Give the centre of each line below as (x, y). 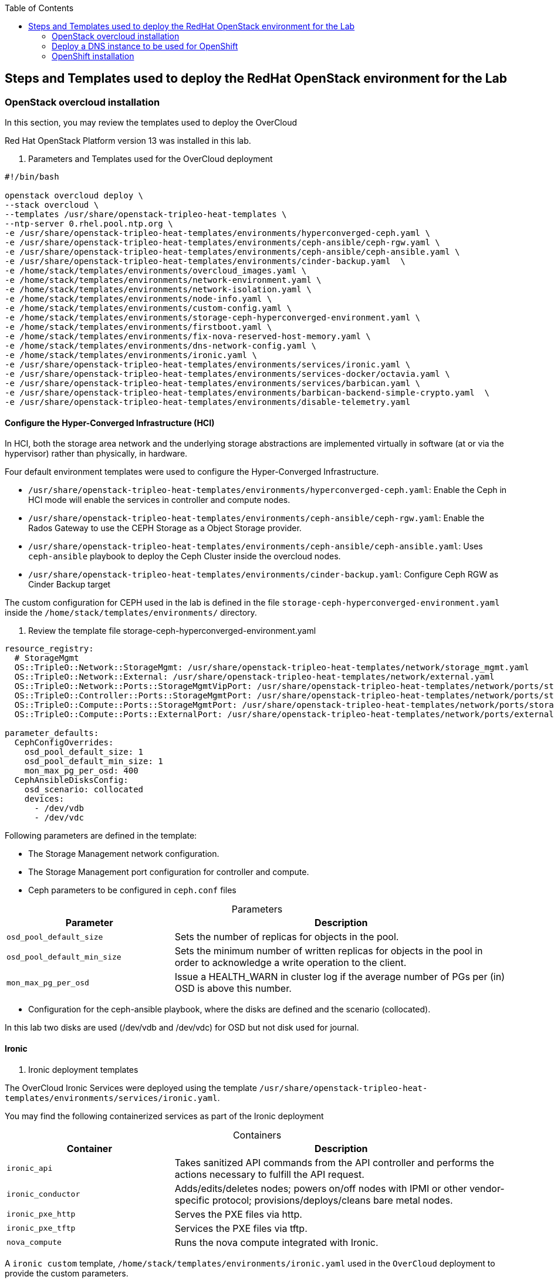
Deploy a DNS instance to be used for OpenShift (145, 46)
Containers (257, 1135)
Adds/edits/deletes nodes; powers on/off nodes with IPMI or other (321, 1188)
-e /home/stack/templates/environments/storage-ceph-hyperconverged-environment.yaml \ (213, 318)
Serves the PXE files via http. (238, 1214)
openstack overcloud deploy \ (74, 196)
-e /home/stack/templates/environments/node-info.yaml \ (138, 299)
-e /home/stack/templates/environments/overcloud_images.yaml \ (156, 271)
